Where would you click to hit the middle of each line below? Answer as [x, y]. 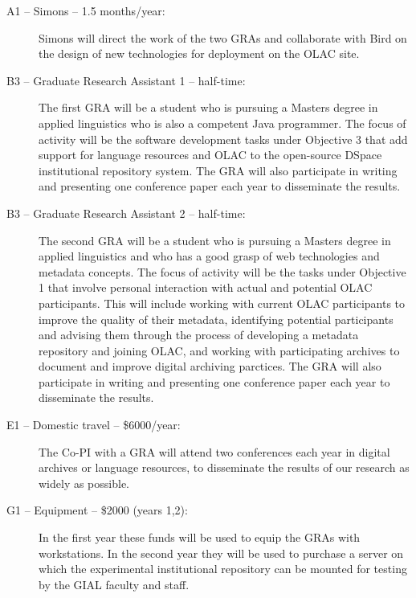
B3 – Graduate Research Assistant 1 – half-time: [126, 80]
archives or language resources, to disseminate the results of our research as [224, 467]
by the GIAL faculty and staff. [114, 584]
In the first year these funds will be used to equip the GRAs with [200, 537]
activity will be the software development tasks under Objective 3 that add [223, 139]
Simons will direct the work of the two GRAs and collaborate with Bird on [223, 37]
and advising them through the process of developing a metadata [199, 335]
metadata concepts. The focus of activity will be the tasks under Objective [222, 271]
